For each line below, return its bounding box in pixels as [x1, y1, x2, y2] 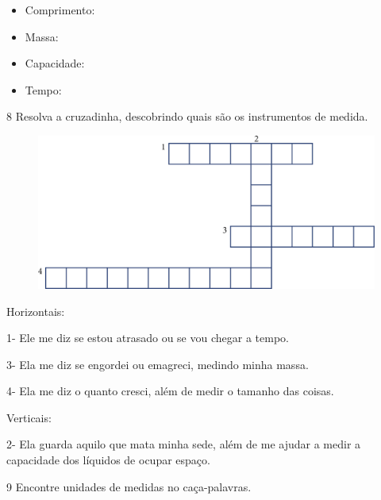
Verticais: [6, 409, 52, 425]
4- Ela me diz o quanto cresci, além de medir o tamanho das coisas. [6, 383, 334, 399]
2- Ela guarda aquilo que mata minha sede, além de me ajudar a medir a [6, 436, 361, 452]
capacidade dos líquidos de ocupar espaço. [6, 452, 210, 468]
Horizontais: [6, 302, 65, 319]
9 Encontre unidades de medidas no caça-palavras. [6, 478, 252, 494]
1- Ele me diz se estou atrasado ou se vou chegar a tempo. [6, 329, 289, 346]
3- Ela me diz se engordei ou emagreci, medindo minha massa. [6, 356, 309, 372]
